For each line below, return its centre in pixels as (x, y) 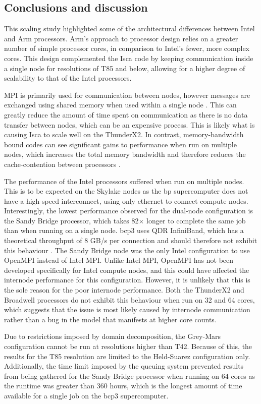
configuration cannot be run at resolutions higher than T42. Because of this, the (128, 346)
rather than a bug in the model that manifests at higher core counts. (110, 319)
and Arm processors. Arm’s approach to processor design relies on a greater (121, 38)
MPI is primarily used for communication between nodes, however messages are (127, 95)
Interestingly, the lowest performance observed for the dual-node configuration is (128, 211)
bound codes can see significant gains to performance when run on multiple (120, 144)
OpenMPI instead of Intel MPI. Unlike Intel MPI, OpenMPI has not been (119, 260)
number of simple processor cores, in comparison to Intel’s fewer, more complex (127, 48)
